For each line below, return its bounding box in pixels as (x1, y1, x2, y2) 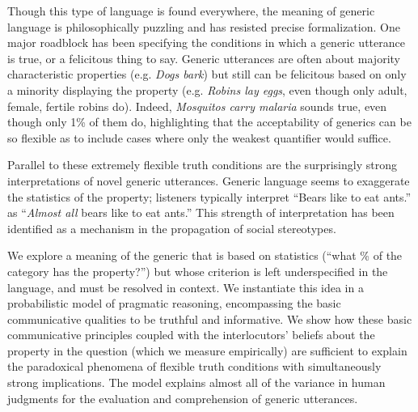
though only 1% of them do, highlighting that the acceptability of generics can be (7, 113, 412, 130)
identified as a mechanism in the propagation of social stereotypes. (7, 219, 336, 236)
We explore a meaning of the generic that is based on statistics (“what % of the (7, 247, 403, 264)
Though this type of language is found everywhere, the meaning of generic (7, 2, 375, 19)
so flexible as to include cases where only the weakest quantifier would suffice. (7, 129, 391, 146)
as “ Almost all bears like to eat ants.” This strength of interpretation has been (7, 204, 395, 221)
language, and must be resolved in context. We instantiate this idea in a (7, 278, 364, 295)
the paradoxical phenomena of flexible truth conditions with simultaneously (7, 358, 382, 375)
